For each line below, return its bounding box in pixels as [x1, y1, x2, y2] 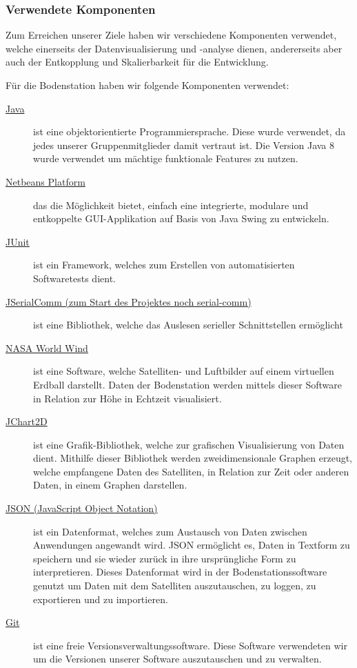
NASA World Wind [6, 340, 88, 355]
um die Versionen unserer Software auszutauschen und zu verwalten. [33, 651, 322, 666]
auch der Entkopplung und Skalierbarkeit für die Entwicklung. [6, 55, 269, 69]
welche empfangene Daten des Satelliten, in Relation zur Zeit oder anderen [33, 464, 349, 478]
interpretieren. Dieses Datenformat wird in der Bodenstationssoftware [33, 564, 327, 579]
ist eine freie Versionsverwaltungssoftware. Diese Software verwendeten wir [33, 638, 347, 652]
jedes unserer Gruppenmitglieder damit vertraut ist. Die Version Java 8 [33, 137, 335, 152]
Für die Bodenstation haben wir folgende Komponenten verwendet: [6, 78, 289, 92]
